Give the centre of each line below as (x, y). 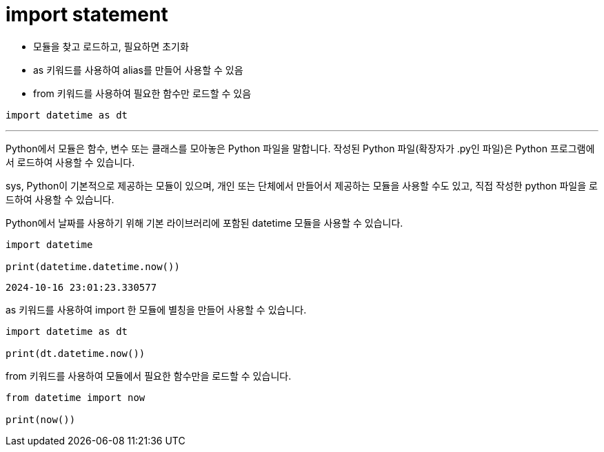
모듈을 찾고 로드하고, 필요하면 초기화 (111, 46)
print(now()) (41, 419)
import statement (87, 14)
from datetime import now (75, 397)
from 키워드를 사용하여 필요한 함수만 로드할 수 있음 (142, 93)
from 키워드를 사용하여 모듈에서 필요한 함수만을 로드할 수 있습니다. (149, 376)
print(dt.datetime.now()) (75, 353)
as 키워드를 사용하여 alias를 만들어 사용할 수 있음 (138, 70)
